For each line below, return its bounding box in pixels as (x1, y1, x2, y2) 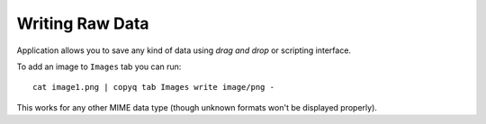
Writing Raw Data (16, 13, 149, 33)
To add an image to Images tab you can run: (16, 61, 182, 72)
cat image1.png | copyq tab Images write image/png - (32, 82, 274, 93)
